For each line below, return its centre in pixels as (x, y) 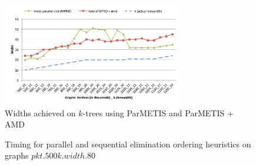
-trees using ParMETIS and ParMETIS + (158, 112)
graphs (17, 155)
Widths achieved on (40, 112)
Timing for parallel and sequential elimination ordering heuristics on (128, 144)
